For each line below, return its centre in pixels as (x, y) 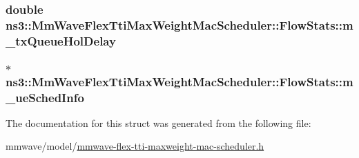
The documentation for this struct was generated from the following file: (158, 122)
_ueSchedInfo (45, 97)
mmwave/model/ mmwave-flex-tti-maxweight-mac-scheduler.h (135, 146)
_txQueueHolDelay (61, 40)
